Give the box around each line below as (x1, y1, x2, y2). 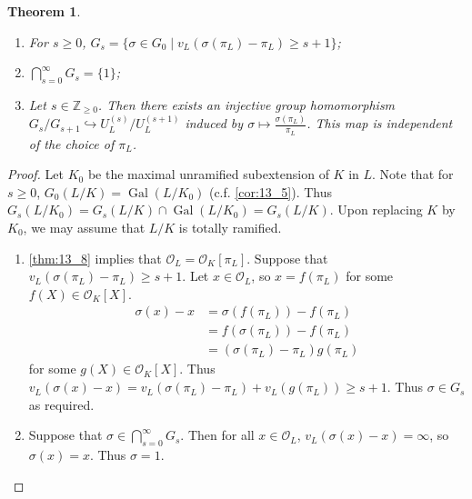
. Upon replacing (329, 200, 423, 219)
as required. (28, 394, 95, 414)
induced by (185, 114, 244, 133)
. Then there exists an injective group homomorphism (97, 95, 396, 114)
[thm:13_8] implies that (28, 248, 162, 267)
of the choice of (28, 134, 115, 153)
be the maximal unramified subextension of (87, 165, 329, 184)
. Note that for (372, 165, 454, 184)
